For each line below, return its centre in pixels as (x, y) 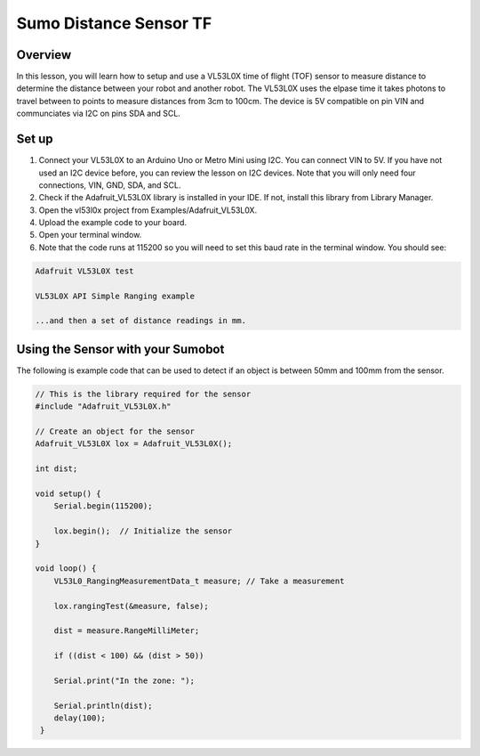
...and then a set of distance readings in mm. (140, 321)
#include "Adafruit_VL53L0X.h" (104, 406)
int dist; (56, 469)
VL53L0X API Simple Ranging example (115, 296)
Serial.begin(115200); (103, 506)
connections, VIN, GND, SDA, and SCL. (110, 185)
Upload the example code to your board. (112, 223)
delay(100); (80, 718)
